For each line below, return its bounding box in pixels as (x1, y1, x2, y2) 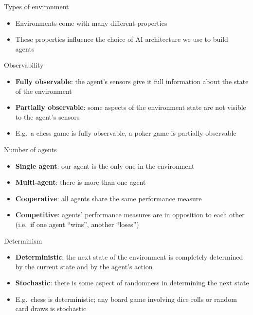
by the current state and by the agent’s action (15, 261, 153, 271)
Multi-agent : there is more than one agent (15, 177, 146, 187)
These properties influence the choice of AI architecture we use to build (15, 34, 228, 44)
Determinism (4, 235, 42, 245)
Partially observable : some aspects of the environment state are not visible (15, 102, 246, 112)
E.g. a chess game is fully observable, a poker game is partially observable (15, 128, 236, 138)
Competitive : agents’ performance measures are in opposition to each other (15, 210, 245, 220)
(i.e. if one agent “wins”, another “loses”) (15, 219, 139, 229)
